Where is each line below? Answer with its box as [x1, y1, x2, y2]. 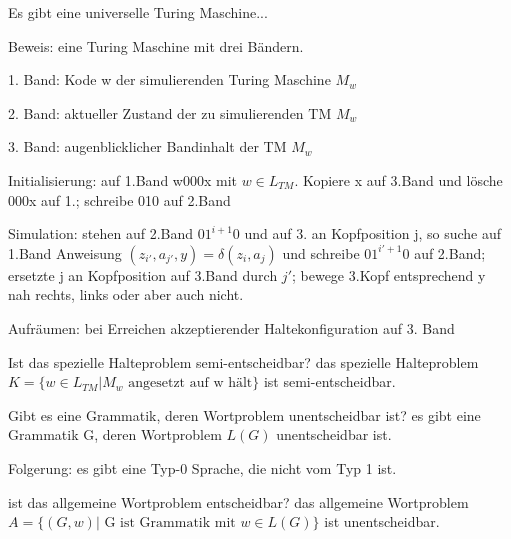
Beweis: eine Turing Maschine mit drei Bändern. [8, 35, 304, 56]
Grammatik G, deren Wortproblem [8, 424, 222, 445]
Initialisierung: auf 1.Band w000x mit [8, 169, 238, 190]
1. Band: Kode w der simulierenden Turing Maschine [8, 69, 331, 90]
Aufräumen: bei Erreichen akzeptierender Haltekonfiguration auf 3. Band [8, 317, 455, 338]
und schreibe [282, 242, 360, 263]
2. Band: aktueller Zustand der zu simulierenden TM [8, 102, 332, 123]
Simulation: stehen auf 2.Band [8, 223, 194, 244]
